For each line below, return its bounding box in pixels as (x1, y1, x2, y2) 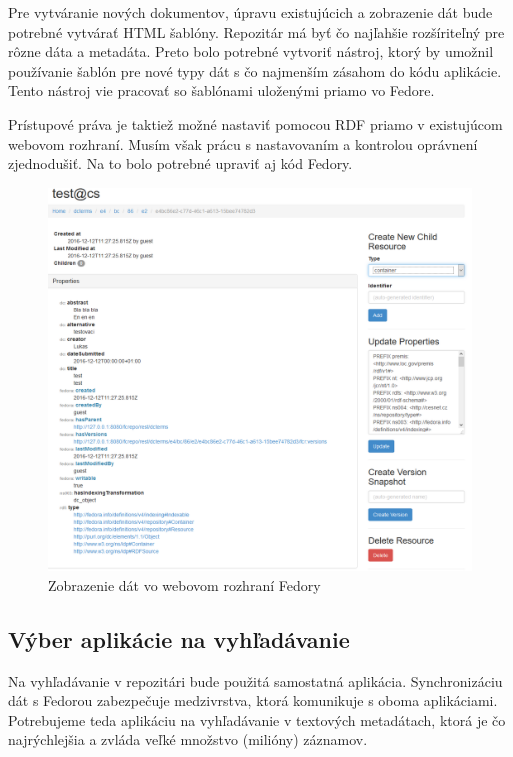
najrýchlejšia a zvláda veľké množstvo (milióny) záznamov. (8, 729, 368, 750)
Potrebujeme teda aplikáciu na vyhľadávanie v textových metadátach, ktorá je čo (8, 709, 506, 730)
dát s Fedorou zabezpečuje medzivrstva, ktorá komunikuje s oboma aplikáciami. (8, 690, 498, 711)
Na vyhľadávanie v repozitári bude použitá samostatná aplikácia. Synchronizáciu (8, 670, 503, 691)
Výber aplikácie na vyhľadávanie (8, 623, 350, 654)
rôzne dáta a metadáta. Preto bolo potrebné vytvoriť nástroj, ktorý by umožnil (8, 41, 494, 62)
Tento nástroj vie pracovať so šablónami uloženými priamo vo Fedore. (8, 80, 435, 101)
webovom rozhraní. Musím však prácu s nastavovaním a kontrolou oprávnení (8, 133, 478, 154)
